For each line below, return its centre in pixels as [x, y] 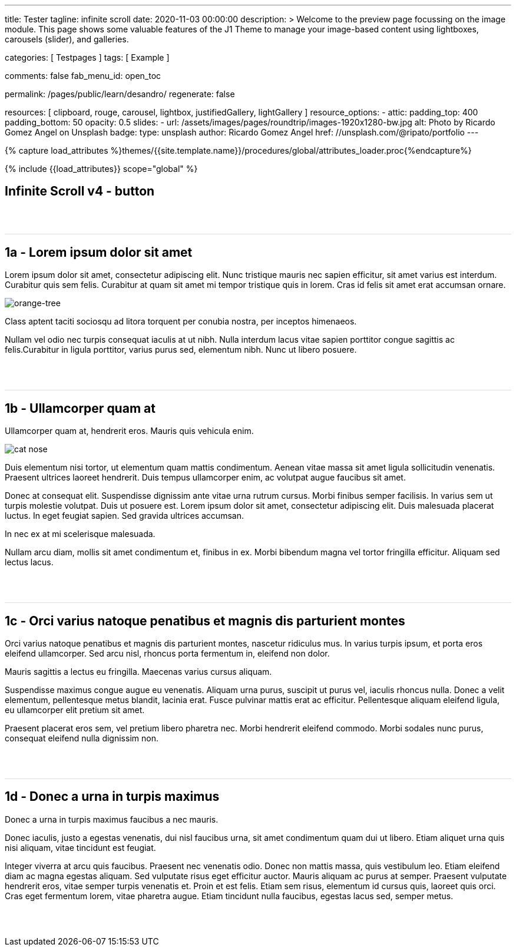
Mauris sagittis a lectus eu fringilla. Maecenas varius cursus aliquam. [138, 671]
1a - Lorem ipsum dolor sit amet [99, 252]
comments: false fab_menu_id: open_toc [83, 76]
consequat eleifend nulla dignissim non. [82, 738]
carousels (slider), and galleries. [67, 39]
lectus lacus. [29, 562]
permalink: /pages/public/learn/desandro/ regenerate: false [120, 94]
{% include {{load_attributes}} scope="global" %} [101, 169]
